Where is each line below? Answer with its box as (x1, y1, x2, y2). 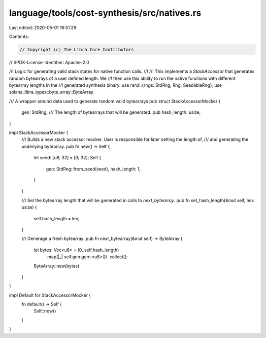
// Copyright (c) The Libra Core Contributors (19, 47, 134, 52)
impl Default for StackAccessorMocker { (9, 292, 91, 298)
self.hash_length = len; (33, 215, 80, 221)
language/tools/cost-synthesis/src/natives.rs (9, 7, 201, 18)
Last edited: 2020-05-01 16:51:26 (9, 25, 76, 31)
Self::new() (33, 308, 56, 314)
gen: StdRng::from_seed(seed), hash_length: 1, (46, 166, 141, 172)
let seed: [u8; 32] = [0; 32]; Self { (33, 155, 101, 161)
